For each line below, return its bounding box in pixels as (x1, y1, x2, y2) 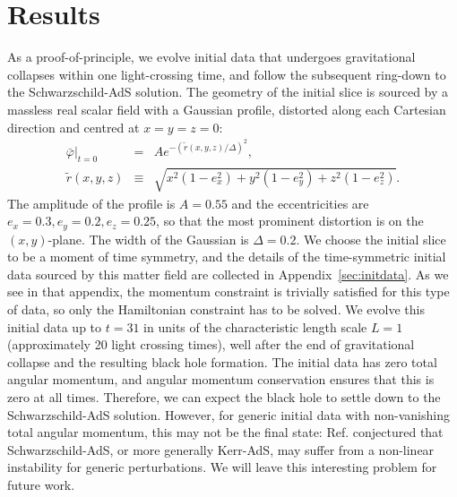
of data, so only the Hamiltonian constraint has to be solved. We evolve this (7, 299, 425, 318)
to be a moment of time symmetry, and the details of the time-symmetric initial (7, 247, 446, 266)
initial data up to (7, 317, 102, 336)
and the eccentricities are (231, 193, 369, 212)
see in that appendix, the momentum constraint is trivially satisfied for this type (7, 282, 450, 301)
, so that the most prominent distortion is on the (156, 211, 424, 230)
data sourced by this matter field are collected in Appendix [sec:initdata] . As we (7, 264, 449, 283)
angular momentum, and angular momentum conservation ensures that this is (7, 370, 435, 389)
